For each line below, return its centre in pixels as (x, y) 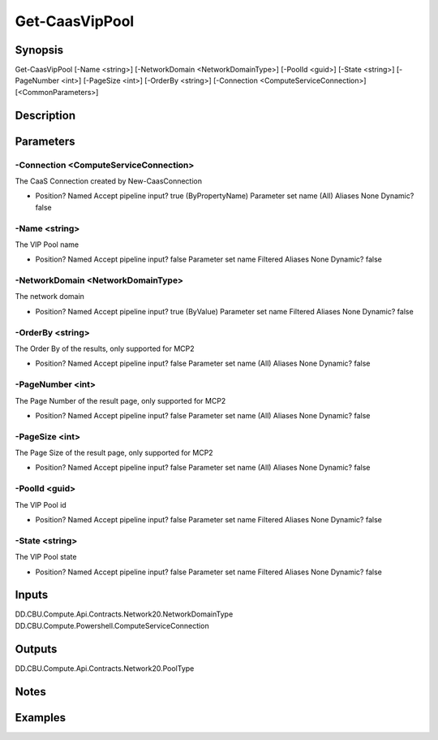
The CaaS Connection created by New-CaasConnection (109, 181)
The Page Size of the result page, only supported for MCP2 (114, 453)
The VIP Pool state (46, 557)
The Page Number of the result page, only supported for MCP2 (120, 400)
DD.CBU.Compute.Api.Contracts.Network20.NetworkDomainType (124, 614)
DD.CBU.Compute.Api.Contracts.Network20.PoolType (105, 668)
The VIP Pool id (41, 504)
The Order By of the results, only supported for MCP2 (105, 348)
